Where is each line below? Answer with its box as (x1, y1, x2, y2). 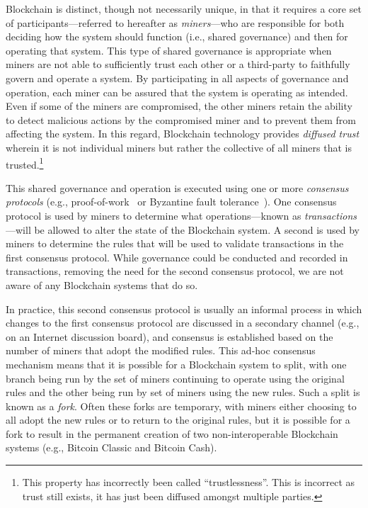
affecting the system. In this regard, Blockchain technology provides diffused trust (6, 126, 360, 141)
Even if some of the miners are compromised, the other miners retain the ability (6, 98, 352, 113)
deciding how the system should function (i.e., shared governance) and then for (6, 29, 348, 44)
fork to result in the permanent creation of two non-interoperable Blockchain (6, 426, 338, 441)
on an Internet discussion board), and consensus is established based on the (6, 329, 333, 344)
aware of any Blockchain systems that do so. (6, 277, 198, 292)
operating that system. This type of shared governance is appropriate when (6, 43, 332, 57)
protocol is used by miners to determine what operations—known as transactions (6, 208, 357, 222)
